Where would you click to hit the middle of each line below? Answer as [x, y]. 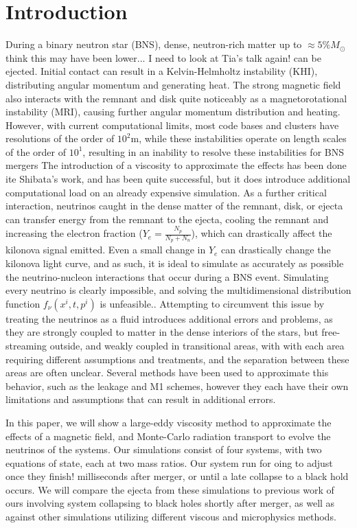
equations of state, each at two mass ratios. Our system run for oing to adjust [169, 462]
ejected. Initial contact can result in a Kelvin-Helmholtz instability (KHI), [162, 71]
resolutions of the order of [60, 138]
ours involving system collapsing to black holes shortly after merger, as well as [170, 503]
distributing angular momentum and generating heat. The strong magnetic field [173, 84]
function [23, 303]
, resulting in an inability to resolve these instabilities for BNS [213, 151]
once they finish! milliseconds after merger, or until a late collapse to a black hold [177, 476]
